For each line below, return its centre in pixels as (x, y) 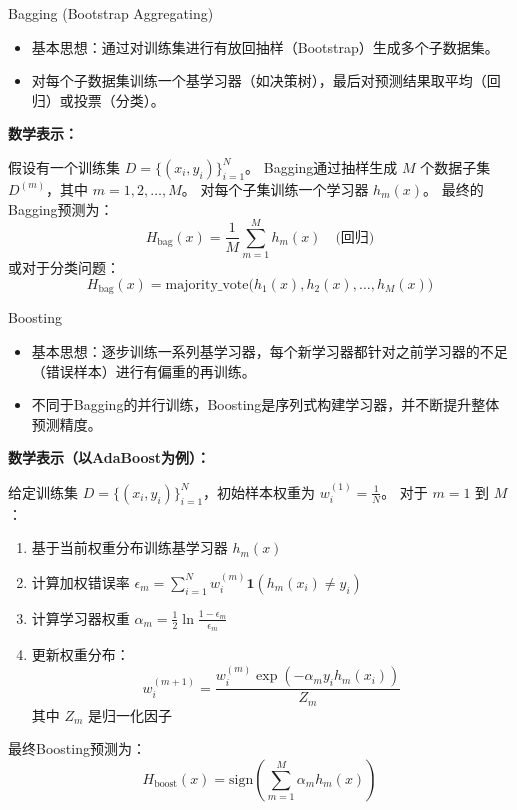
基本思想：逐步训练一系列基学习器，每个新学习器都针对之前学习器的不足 (269, 350)
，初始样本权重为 (259, 491)
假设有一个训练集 (64, 166)
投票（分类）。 (119, 99)
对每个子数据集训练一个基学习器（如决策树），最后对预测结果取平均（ (259, 80)
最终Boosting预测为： (77, 748)
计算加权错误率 (80, 581)
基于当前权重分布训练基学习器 (129, 547)
